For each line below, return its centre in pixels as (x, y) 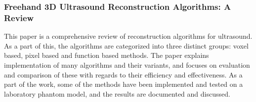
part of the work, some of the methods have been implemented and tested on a (124, 84)
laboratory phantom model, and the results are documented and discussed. (117, 93)
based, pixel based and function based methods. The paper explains (107, 55)
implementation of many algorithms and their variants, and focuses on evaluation (127, 64)
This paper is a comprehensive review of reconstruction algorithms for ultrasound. (128, 36)
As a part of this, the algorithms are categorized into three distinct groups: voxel (126, 45)
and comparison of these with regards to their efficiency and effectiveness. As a (123, 74)
